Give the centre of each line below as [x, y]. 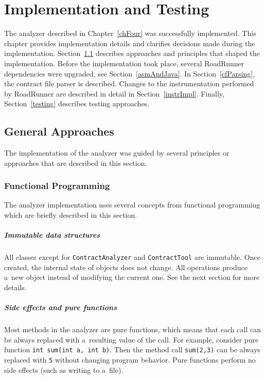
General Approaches [59, 131]
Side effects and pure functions [60, 307]
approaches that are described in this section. [76, 163]
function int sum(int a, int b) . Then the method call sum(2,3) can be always [132, 349]
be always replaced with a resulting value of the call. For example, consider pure [131, 339]
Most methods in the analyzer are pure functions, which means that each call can [132, 329]
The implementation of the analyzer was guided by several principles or [117, 153]
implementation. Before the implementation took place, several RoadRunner [124, 63]
